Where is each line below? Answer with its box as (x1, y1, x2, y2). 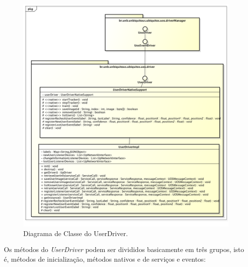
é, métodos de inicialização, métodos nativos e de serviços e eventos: (4, 253, 206, 264)
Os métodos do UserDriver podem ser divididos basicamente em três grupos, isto (4, 244, 244, 254)
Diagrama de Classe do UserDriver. (23, 228, 128, 238)
